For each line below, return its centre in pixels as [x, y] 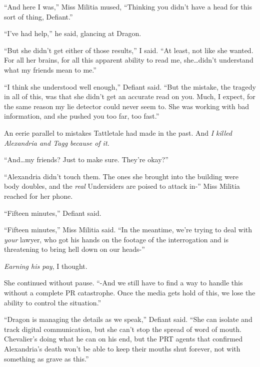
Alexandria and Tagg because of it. [57, 142]
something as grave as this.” [46, 358]
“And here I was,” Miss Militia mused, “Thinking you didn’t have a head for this [128, 7]
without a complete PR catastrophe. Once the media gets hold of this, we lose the [130, 293]
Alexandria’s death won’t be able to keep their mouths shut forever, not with [122, 349]
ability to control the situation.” [53, 302]
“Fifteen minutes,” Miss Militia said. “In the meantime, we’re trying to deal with [128, 230]
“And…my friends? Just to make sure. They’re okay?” [86, 159]
